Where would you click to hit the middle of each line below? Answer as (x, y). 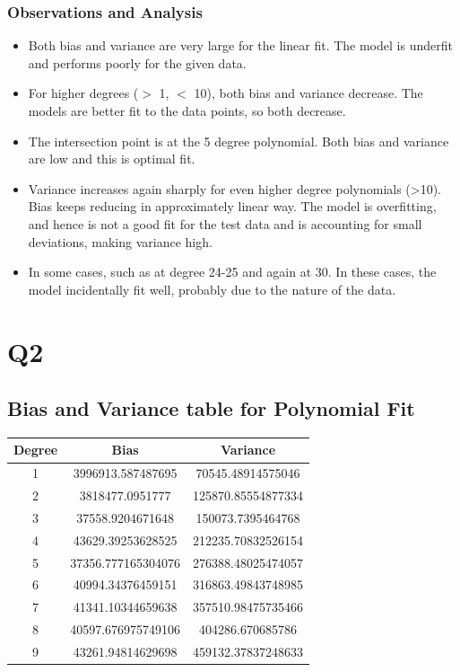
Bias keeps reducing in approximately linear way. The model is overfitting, (232, 206)
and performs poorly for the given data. (137, 62)
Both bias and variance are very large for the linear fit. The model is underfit (240, 45)
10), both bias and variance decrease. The (308, 93)
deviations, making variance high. (120, 241)
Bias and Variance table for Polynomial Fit (211, 408)
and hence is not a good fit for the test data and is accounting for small (225, 223)
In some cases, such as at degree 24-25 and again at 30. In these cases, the (232, 272)
